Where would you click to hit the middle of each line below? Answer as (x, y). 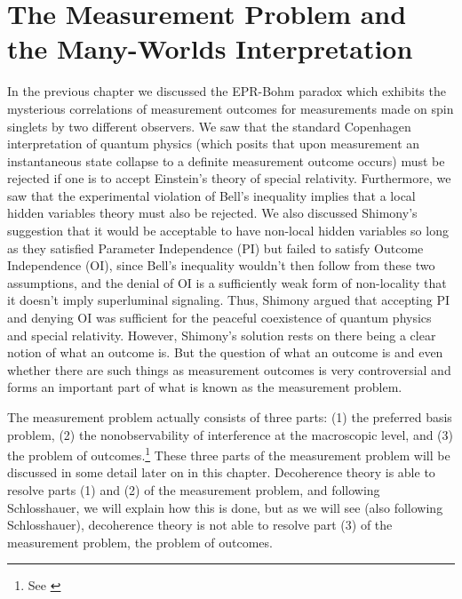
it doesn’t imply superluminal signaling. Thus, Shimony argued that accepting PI (229, 300)
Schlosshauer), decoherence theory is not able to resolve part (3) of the (200, 525)
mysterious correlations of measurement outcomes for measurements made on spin (231, 108)
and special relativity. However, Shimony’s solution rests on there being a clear (222, 335)
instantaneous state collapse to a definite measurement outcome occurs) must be (226, 160)
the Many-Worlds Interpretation (210, 48)
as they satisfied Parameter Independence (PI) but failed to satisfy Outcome (215, 248)
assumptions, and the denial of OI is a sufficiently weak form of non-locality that (227, 282)
